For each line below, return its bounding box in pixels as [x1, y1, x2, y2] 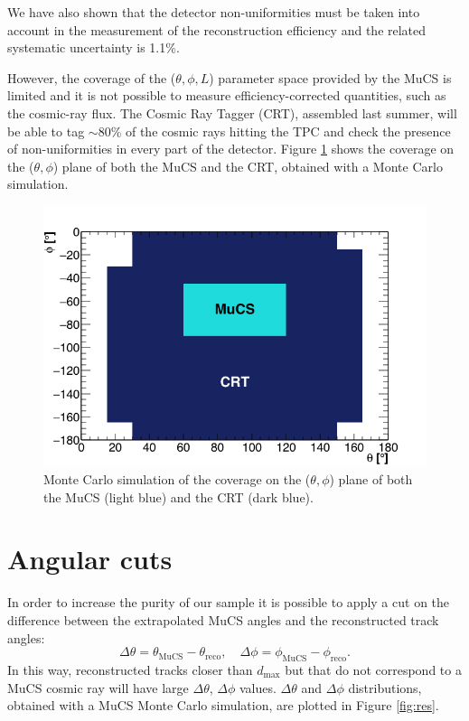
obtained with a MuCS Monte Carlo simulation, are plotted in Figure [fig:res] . [7, 696, 439, 715]
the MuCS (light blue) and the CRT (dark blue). [43, 487, 314, 506]
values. [239, 678, 277, 697]
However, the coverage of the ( [7, 68, 176, 87]
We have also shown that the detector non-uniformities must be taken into [7, 3, 420, 21]
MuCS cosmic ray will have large [7, 678, 189, 697]
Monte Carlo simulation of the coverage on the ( [43, 470, 311, 489]
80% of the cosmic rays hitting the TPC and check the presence [98, 121, 451, 140]
